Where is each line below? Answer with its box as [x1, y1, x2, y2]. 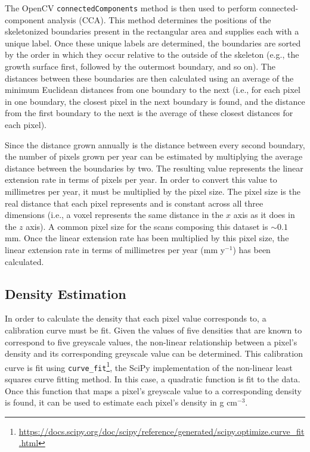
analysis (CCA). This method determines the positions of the [47, 13, 271, 26]
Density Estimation [5, 284, 126, 303]
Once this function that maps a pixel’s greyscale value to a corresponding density [5, 384, 302, 397]
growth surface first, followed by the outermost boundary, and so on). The [5, 60, 275, 73]
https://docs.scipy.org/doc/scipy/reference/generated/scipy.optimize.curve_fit [18, 425, 305, 437]
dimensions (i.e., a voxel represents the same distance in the [5, 208, 224, 221]
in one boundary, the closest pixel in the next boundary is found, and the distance [5, 95, 305, 107]
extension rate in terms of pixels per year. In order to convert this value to [5, 173, 277, 186]
